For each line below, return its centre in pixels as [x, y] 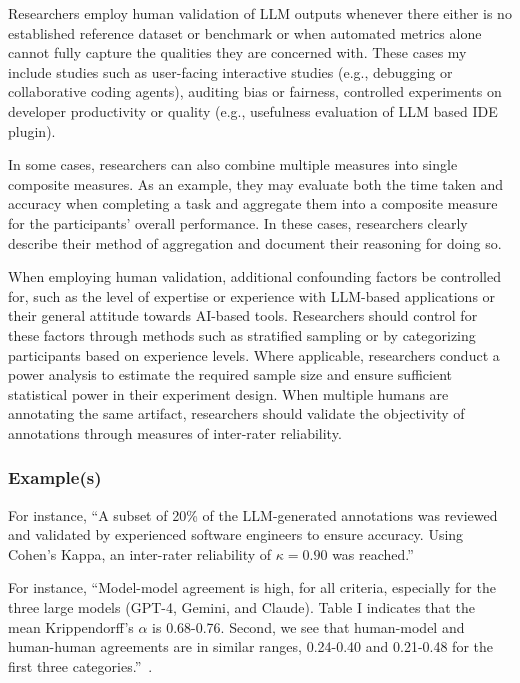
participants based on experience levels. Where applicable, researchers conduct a [254, 354]
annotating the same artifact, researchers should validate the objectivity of [236, 413]
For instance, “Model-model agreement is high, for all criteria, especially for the [252, 587]
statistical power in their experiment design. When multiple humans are [228, 393]
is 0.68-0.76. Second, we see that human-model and [308, 626]
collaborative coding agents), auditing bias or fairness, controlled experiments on [255, 91]
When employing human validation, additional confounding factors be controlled [254, 276]
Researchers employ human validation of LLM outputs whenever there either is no [260, 13]
